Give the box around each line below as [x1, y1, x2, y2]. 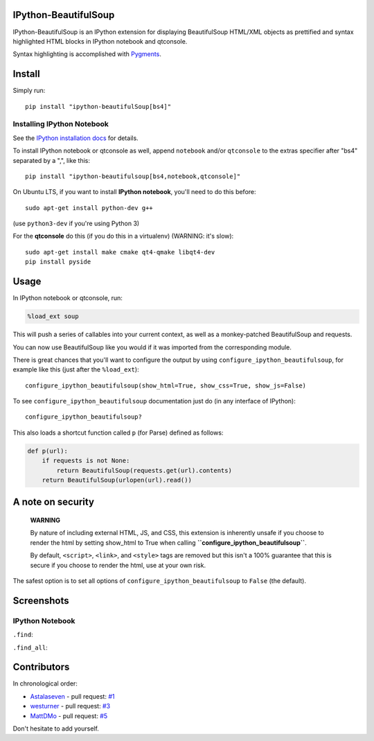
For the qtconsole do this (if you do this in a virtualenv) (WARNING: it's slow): [12, 232, 234, 241]
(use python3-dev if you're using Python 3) [12, 219, 140, 228]
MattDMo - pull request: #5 [30, 711, 108, 720]
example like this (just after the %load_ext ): [12, 365, 139, 374]
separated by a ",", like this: [12, 156, 90, 164]
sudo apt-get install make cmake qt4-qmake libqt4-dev [25, 248, 215, 256]
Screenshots [12, 595, 69, 607]
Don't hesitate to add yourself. [12, 724, 100, 733]
